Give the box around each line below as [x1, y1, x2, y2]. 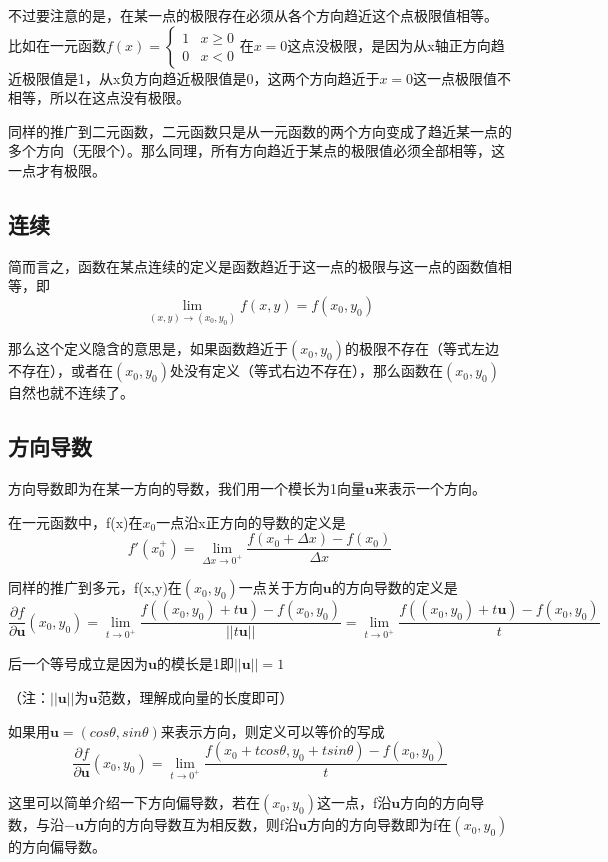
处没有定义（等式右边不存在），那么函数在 [169, 360, 443, 381]
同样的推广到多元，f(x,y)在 [8, 577, 182, 598]
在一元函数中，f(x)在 [8, 511, 143, 532]
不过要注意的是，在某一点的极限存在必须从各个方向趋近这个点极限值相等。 [8, 5, 498, 25]
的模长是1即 [156, 653, 234, 674]
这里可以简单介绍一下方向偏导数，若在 [8, 792, 260, 813]
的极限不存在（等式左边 [344, 338, 499, 359]
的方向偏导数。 [8, 836, 106, 857]
